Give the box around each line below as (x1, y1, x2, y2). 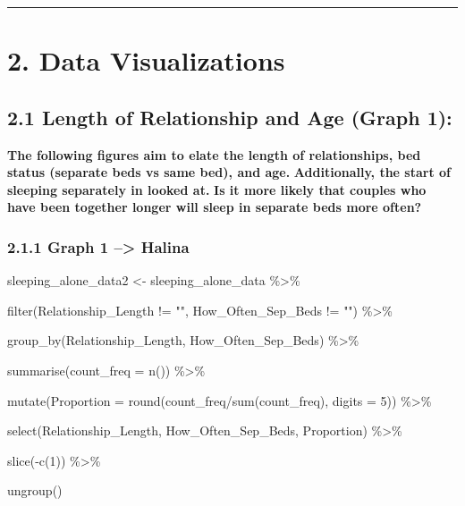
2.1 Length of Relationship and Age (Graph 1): (7, 103, 452, 131)
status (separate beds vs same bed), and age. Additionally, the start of (7, 163, 451, 181)
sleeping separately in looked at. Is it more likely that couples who (7, 180, 427, 198)
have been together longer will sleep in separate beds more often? (7, 198, 422, 216)
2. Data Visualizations (7, 42, 285, 79)
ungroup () (7, 481, 63, 500)
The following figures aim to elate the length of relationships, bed (7, 145, 421, 164)
